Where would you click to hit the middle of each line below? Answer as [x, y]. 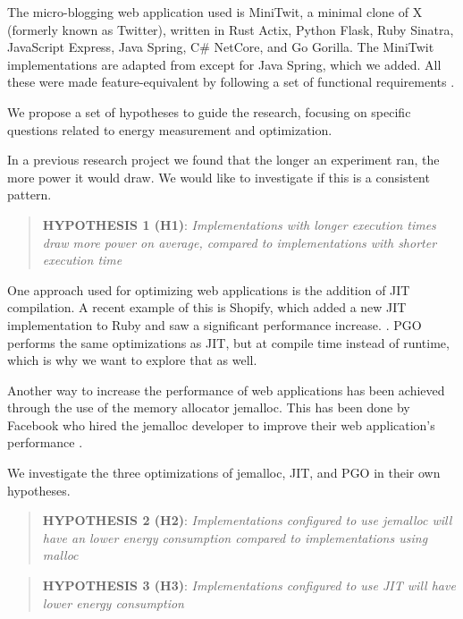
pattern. [29, 195]
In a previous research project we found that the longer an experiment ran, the [223, 160]
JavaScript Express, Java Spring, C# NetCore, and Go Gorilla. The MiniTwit [221, 47]
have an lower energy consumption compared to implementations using [235, 537]
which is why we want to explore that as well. [132, 360]
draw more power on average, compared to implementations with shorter [240, 242]
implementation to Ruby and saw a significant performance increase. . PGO [215, 324]
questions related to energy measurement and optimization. [170, 129]
